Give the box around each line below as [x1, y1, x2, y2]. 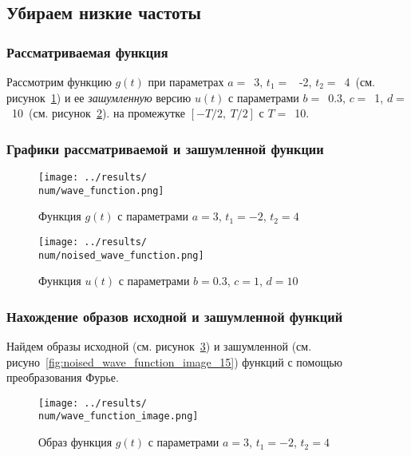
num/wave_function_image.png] [38, 410, 199, 422]
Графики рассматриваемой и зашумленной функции [6, 138, 324, 158]
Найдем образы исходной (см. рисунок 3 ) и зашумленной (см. [6, 338, 312, 355]
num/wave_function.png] [38, 184, 164, 196]
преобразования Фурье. [6, 369, 119, 386]
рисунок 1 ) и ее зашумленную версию [6, 89, 192, 105]
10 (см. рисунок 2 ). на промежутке [11, 105, 186, 121]
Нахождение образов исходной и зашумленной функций [6, 306, 343, 326]
